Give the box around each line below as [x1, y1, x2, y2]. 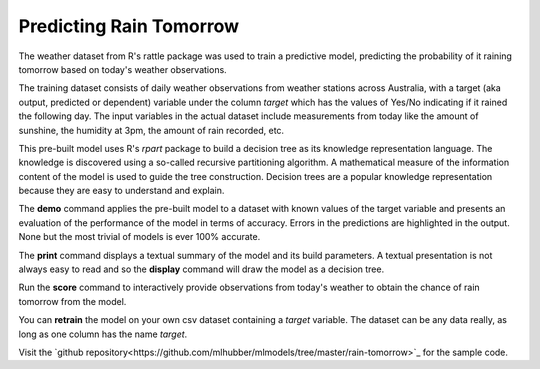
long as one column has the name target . [18, 328, 188, 340]
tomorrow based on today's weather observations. [18, 63, 227, 75]
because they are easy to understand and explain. [18, 185, 225, 197]
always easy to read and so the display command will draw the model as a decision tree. [18, 263, 385, 275]
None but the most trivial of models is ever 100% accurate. [18, 231, 261, 243]
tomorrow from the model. [18, 295, 127, 307]
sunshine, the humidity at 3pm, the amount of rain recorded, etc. [18, 124, 285, 136]
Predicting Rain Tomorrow [18, 15, 240, 37]
